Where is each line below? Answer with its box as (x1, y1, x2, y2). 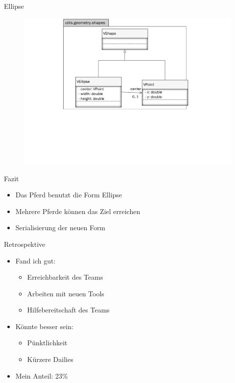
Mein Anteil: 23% (15, 370, 68, 381)
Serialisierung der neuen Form (15, 222, 106, 233)
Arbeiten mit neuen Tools (27, 288, 104, 298)
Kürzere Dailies (27, 354, 73, 364)
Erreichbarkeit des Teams (27, 272, 103, 282)
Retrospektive (4, 239, 46, 249)
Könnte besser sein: (15, 321, 73, 331)
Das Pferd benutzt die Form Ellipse (15, 190, 122, 200)
